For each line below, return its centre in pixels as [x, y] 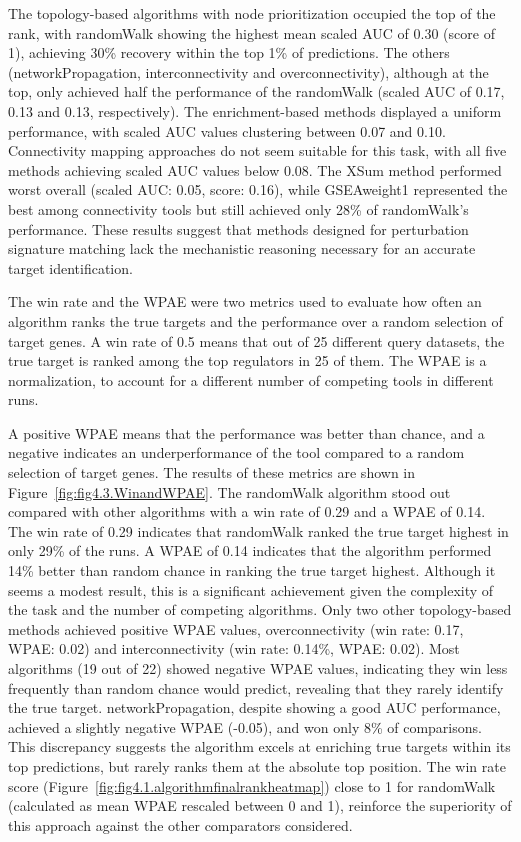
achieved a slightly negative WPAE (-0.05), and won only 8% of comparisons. [245, 726]
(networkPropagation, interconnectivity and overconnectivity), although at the [248, 71]
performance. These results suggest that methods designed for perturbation [238, 228]
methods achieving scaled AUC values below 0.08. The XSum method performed [255, 169]
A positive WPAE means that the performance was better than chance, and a [246, 432]
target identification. [70, 267]
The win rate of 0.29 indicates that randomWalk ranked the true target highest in [258, 530]
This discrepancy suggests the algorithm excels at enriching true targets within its [259, 746]
